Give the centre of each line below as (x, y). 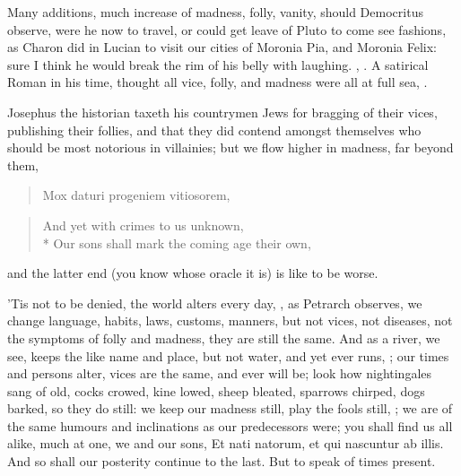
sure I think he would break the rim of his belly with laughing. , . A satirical (218, 64)
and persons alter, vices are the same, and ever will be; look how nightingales (220, 373)
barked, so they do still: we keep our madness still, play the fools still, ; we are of (230, 408)
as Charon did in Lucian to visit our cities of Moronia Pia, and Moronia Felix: (222, 47)
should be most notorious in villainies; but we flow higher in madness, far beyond (230, 147)
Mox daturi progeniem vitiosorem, (136, 195)
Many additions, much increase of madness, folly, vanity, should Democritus (215, 12)
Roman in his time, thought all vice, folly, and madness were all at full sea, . (217, 82)
